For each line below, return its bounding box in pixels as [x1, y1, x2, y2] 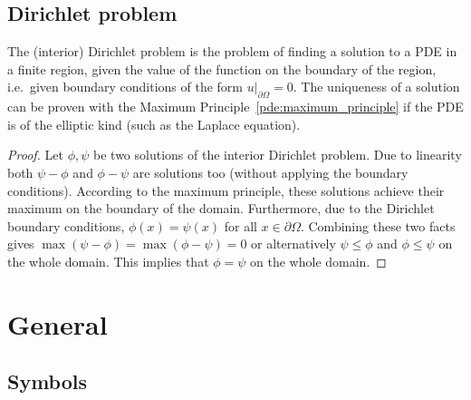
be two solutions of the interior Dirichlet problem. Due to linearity [93, 145, 462, 164]
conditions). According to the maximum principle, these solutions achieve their [7, 180, 445, 200]
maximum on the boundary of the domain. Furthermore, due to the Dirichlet [7, 199, 435, 218]
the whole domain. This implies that [7, 251, 209, 270]
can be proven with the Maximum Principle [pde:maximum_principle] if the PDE [7, 97, 464, 116]
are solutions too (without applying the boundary [132, 162, 409, 181]
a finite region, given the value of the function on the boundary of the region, [7, 59, 437, 78]
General [7, 305, 108, 342]
